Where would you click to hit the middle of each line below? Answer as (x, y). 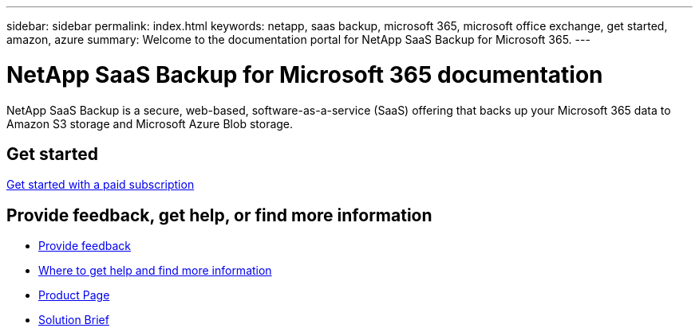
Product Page (74, 295)
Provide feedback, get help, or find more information (219, 215)
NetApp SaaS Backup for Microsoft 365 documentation (305, 74)
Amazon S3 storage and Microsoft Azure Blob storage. (150, 123)
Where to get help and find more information (155, 271)
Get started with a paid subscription (101, 185)
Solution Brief (74, 320)
